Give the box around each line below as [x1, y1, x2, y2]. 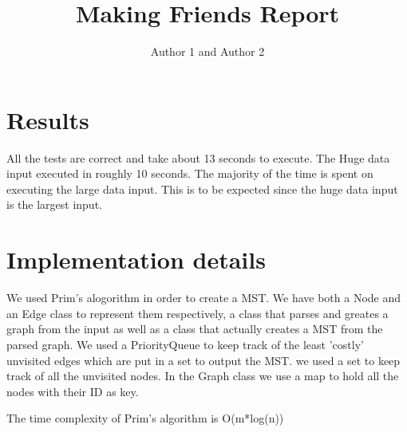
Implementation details [6, 243, 266, 276]
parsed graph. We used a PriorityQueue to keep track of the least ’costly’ [6, 336, 364, 352]
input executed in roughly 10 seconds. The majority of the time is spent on [6, 165, 373, 182]
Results [6, 103, 89, 135]
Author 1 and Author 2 [150, 43, 265, 60]
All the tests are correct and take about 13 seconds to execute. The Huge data [6, 149, 390, 166]
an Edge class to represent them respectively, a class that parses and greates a [6, 304, 389, 321]
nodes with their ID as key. [6, 383, 139, 399]
